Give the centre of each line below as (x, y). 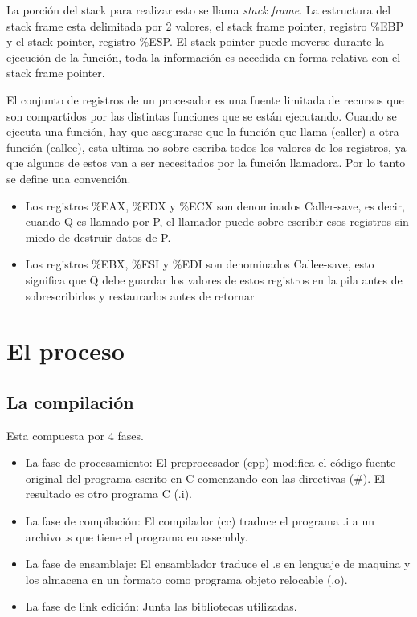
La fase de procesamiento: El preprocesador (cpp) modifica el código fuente (211, 462)
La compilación (70, 401)
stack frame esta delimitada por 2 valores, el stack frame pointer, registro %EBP (205, 25)
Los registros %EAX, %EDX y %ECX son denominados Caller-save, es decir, (215, 205)
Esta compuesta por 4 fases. (75, 435)
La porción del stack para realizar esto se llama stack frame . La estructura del (199, 10)
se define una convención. (69, 178)
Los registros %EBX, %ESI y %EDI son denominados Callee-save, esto (200, 264)
